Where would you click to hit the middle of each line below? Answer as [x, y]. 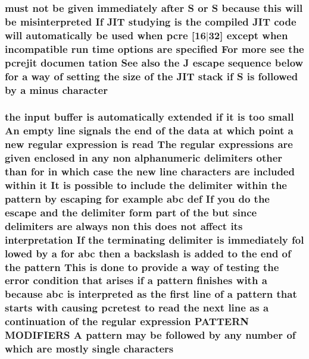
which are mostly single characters [89, 349]
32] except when [248, 35]
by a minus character [56, 89]
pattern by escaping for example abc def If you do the [137, 198]
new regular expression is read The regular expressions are [149, 144]
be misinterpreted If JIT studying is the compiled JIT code [151, 21]
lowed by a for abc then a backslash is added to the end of [148, 253]
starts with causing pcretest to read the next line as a [137, 308]
